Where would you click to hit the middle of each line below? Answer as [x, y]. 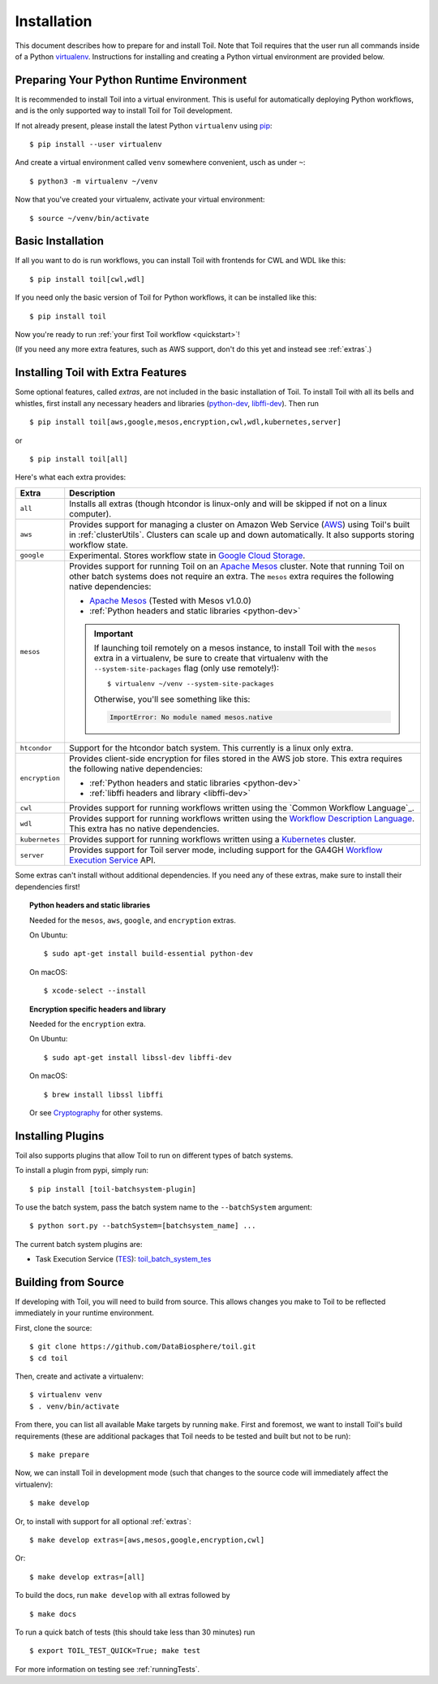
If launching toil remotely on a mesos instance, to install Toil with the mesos [235, 647]
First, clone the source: [54, 1327]
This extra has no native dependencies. [144, 829]
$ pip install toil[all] [79, 459]
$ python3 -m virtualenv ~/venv [94, 181]
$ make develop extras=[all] [87, 1577]
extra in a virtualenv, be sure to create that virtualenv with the [211, 658]
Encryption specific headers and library [98, 1009]
